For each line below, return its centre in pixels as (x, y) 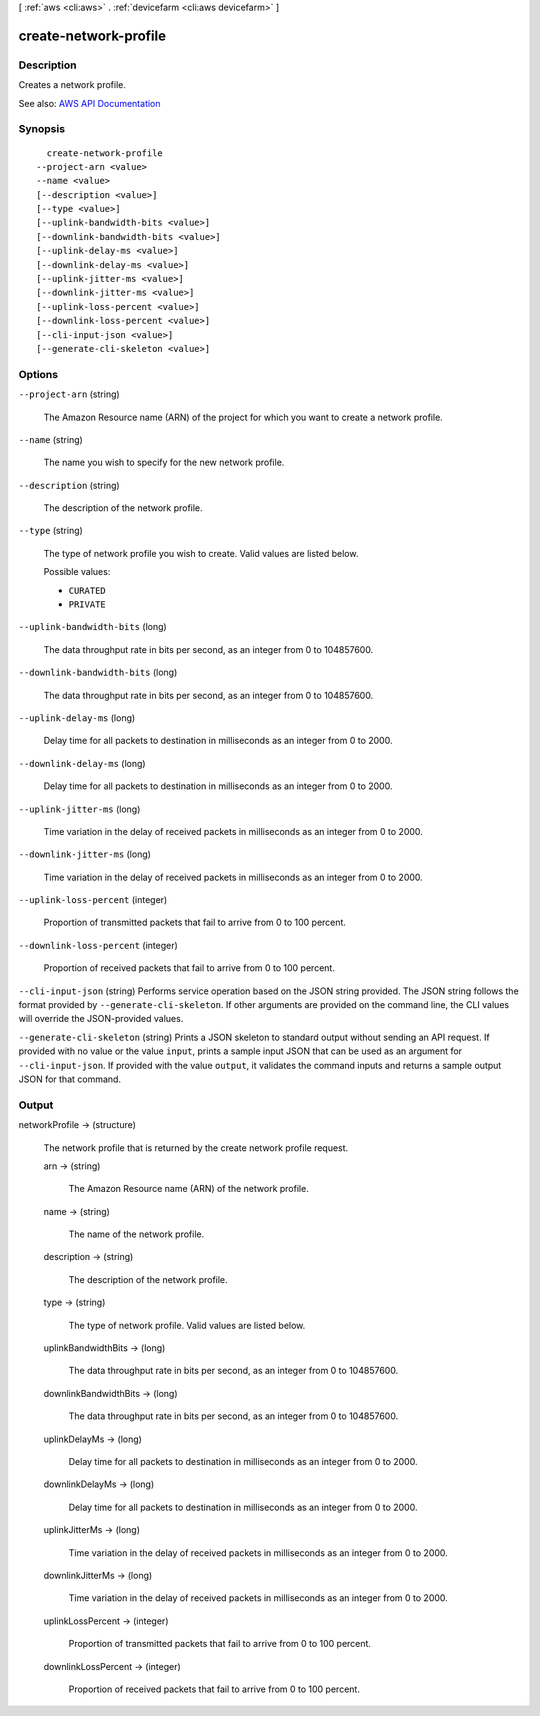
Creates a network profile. (72, 85)
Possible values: (77, 572)
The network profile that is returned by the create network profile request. (196, 1147)
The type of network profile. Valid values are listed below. (187, 1325)
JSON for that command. (70, 1079)
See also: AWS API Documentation (89, 103)
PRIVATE (87, 604)
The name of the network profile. (136, 1234)
